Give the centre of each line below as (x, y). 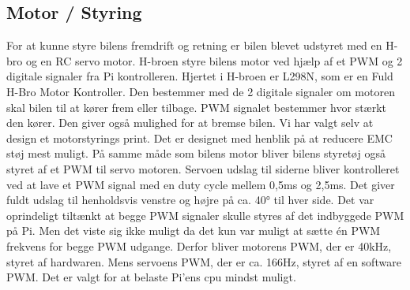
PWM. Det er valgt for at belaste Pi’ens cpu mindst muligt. (151, 277)
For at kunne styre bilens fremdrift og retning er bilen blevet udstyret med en (194, 45)
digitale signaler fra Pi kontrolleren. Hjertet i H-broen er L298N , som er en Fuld (200, 76)
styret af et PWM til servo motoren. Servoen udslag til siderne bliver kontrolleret (203, 168)
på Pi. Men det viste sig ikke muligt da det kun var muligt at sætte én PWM (194, 231)
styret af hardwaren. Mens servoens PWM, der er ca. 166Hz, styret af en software (204, 261)
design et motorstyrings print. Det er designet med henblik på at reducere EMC (199, 138)
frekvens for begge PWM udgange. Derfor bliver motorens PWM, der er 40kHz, (199, 245)
